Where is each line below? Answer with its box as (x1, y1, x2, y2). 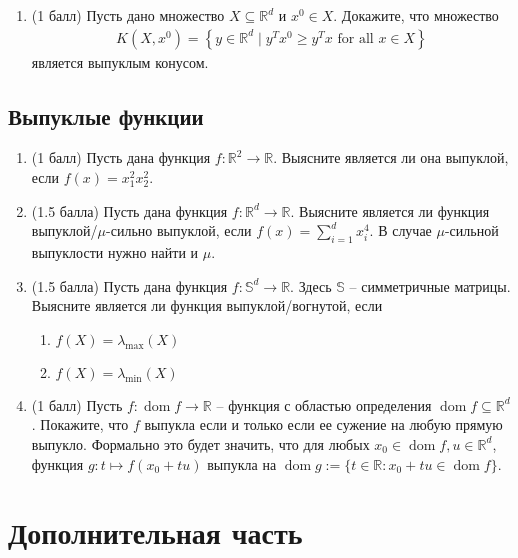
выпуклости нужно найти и (31, 242, 199, 262)
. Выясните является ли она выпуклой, (273, 147, 509, 168)
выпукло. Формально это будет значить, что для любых (31, 433, 370, 454)
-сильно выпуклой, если (106, 220, 252, 241)
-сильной (444, 220, 499, 241)
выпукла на (207, 453, 277, 474)
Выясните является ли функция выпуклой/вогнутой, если (31, 295, 383, 316)
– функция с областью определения (216, 394, 432, 415)
